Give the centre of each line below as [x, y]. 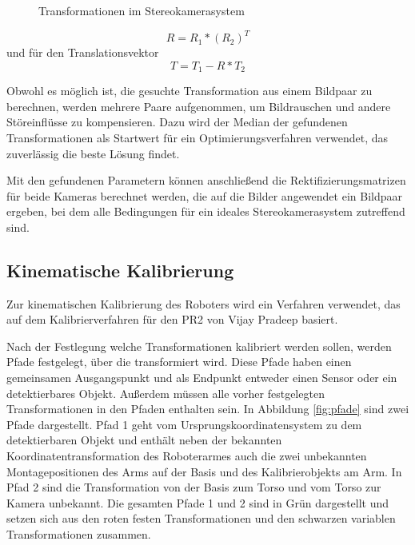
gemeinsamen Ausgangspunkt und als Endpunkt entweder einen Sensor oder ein [202, 378]
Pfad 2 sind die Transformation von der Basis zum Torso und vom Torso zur [194, 487]
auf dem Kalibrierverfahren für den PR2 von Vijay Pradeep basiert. [172, 319]
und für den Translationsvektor [83, 52]
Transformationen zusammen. [79, 534]
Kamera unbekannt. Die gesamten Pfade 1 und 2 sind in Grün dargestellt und [198, 502]
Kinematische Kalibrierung [120, 270]
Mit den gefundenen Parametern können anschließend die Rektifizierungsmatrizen [206, 180]
